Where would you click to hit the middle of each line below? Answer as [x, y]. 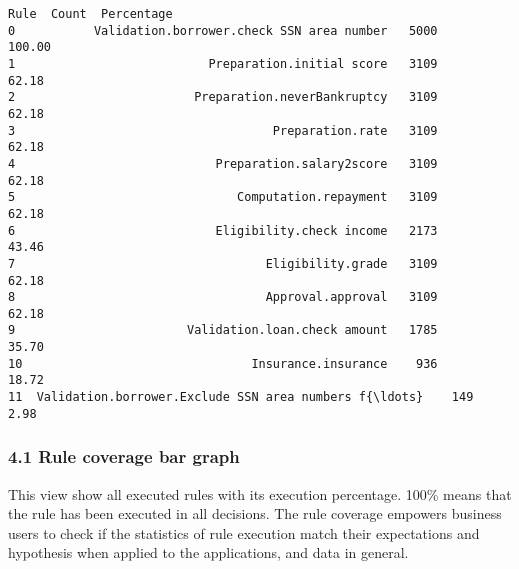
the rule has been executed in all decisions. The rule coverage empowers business [255, 513]
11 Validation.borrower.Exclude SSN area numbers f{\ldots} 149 [241, 397]
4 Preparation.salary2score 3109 [223, 163]
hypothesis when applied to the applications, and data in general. [208, 552]
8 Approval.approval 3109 [223, 297]
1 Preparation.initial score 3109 [223, 63]
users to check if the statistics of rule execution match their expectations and [244, 532]
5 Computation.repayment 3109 [223, 197]
